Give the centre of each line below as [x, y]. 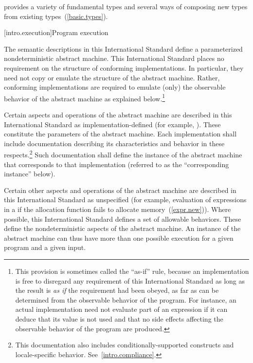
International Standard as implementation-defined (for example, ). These [112, 124]
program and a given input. [45, 247]
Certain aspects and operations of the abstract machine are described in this [118, 115]
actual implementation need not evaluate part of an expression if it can [121, 309]
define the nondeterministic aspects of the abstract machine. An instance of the [122, 228]
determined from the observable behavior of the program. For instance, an [126, 299]
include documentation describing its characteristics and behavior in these [114, 143]
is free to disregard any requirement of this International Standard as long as [130, 280]
